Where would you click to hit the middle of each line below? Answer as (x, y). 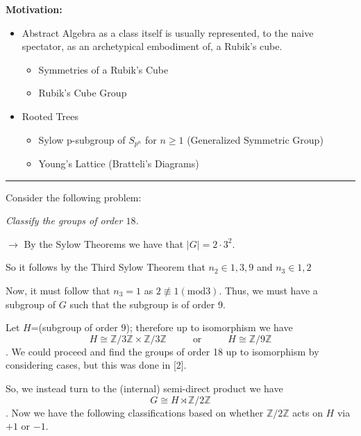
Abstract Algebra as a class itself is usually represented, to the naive (168, 32)
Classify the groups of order (64, 220)
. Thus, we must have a (268, 290)
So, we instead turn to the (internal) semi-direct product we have (144, 388)
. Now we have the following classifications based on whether (135, 412)
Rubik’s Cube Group (83, 93)
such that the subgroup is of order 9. (148, 304)
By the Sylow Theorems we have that (104, 243)
